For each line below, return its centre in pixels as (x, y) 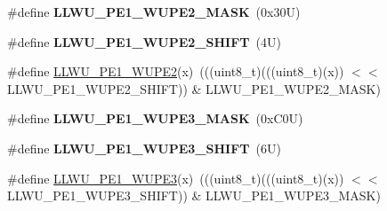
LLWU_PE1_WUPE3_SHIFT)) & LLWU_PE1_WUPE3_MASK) (194, 195)
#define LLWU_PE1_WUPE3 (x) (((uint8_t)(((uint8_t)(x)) (176, 178)
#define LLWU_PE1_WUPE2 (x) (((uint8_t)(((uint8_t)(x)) (176, 71)
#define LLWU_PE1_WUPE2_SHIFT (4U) (144, 41)
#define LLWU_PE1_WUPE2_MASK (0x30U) (154, 12)
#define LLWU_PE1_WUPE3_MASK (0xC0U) (155, 118)
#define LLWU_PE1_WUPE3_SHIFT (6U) (144, 148)
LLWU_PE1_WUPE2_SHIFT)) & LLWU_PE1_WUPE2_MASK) (194, 88)
